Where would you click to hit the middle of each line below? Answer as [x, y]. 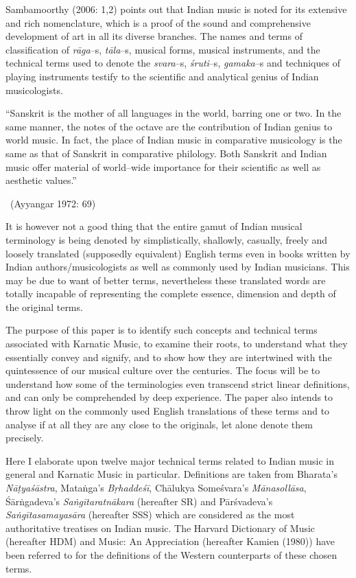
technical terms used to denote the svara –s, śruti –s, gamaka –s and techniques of [173, 63]
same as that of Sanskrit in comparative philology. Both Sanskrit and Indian [166, 153]
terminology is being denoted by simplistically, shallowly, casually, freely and [167, 239]
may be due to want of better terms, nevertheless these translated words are [166, 280]
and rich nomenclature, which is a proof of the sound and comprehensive [158, 22]
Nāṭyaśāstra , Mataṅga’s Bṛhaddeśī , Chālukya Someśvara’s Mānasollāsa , [156, 487]
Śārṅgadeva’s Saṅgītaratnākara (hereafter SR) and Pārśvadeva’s [139, 501]
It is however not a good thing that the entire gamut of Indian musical [154, 226]
